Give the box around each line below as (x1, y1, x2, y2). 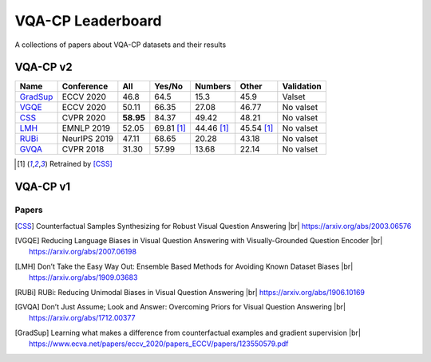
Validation (282, 81, 322, 92)
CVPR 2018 (61, 144, 105, 155)
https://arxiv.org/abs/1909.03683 (29, 273, 138, 282)
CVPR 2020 (61, 112, 106, 124)
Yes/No (154, 81, 184, 92)
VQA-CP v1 (14, 180, 71, 194)
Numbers (194, 81, 231, 92)
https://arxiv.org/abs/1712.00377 (29, 313, 136, 323)
